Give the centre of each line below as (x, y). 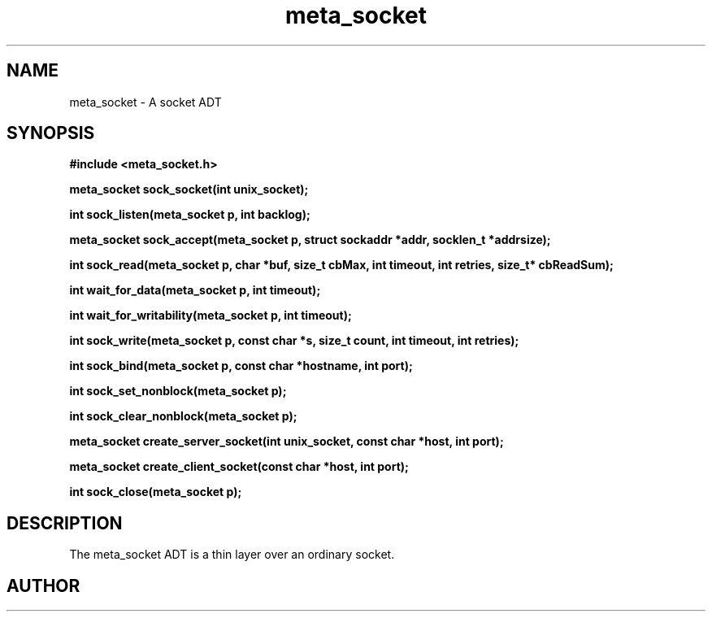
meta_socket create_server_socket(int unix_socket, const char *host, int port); (287, 442)
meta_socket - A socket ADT (145, 102)
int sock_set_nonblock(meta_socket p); (178, 391)
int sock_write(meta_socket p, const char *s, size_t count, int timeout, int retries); (294, 341)
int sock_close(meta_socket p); (156, 492)
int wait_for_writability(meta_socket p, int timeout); (211, 316)
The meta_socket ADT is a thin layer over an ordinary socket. (232, 555)
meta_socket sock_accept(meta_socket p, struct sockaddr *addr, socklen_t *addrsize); (310, 240)
